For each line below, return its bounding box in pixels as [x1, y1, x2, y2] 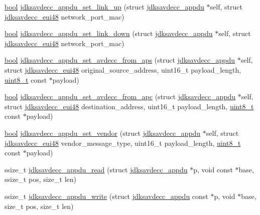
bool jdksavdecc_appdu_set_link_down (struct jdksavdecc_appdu [5, 28, 213, 39]
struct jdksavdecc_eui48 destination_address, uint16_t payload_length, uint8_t [5, 101, 254, 111]
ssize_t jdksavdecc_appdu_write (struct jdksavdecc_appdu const [5, 190, 208, 201]
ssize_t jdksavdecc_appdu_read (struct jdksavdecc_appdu [5, 164, 188, 174]
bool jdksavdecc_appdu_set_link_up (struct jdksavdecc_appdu [5, 2, 204, 12]
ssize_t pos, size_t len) [5, 174, 76, 184]
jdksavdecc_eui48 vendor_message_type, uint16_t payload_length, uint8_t [5, 137, 241, 148]
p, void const [193, 164, 233, 174]
